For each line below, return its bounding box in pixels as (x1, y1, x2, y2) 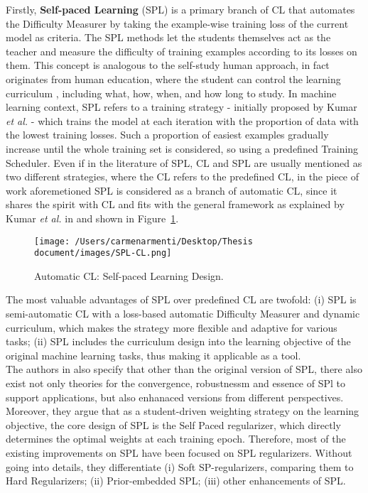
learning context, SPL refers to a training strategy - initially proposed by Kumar (6, 99, 357, 114)
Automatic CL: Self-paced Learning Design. (34, 268, 224, 283)
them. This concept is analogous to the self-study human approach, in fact (6, 58, 330, 72)
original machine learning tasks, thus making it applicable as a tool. (6, 347, 301, 362)
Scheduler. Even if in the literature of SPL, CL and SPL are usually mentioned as (6, 155, 362, 170)
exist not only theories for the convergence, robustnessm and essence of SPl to (6, 375, 346, 390)
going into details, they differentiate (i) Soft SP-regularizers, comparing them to (6, 459, 354, 474)
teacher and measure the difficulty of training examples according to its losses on (6, 43, 357, 58)
